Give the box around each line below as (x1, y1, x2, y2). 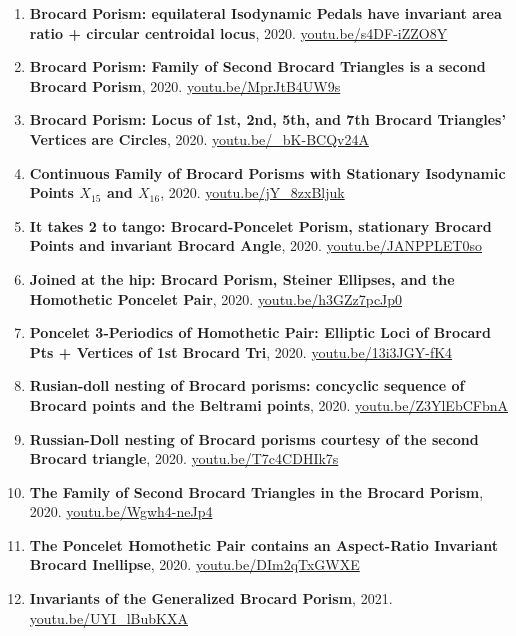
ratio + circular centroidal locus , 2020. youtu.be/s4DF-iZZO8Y (29, 22, 448, 43)
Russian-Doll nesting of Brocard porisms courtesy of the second (29, 428, 479, 449)
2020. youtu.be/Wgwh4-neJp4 (29, 501, 213, 522)
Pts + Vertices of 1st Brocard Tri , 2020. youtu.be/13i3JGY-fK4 (29, 341, 453, 362)
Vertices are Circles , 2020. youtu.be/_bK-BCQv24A (29, 128, 369, 149)
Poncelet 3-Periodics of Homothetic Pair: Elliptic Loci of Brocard (29, 322, 491, 343)
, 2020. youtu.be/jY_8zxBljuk (160, 182, 345, 203)
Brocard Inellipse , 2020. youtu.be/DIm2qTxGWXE (29, 554, 360, 575)
